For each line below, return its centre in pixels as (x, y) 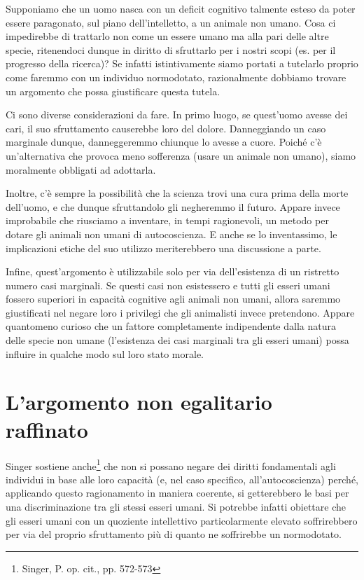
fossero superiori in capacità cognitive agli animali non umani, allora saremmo (173, 299)
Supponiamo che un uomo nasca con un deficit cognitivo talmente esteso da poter (181, 8)
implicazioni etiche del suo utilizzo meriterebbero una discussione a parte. (163, 248)
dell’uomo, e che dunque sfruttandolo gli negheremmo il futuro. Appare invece (173, 206)
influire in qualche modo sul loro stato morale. (105, 353)
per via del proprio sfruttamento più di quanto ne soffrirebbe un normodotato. (174, 534)
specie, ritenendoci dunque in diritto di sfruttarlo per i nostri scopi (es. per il (171, 49)
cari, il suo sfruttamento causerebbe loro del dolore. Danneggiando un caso (166, 128)
